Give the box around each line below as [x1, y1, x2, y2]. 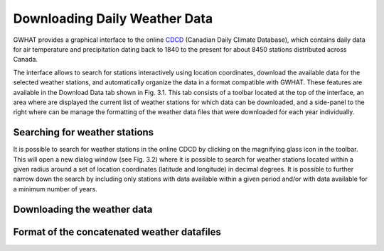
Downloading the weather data [13, 203, 153, 216]
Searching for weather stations [13, 126, 154, 138]
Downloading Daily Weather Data [13, 11, 213, 26]
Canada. [13, 55, 38, 64]
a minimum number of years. [13, 184, 97, 193]
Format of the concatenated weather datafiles [13, 225, 222, 238]
